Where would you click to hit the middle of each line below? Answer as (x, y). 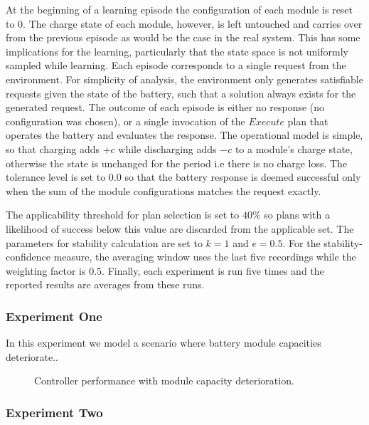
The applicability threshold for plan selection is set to (123, 215)
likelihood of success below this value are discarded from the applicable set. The (180, 228)
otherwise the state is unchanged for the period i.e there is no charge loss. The (177, 163)
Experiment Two (54, 412)
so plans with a (297, 215)
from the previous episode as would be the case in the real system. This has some (183, 37)
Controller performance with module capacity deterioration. (164, 381)
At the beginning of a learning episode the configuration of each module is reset (180, 9)
